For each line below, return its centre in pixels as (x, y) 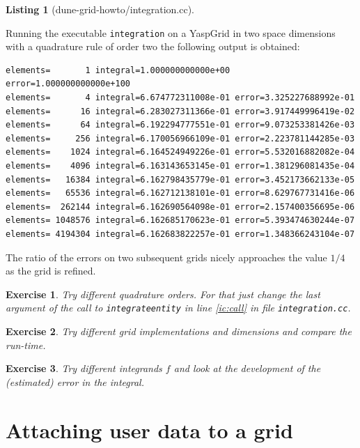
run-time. (26, 345)
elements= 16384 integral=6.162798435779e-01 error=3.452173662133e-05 (180, 179)
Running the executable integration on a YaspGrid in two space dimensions (171, 32)
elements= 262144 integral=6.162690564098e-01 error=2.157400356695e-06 (180, 207)
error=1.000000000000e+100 (68, 84)
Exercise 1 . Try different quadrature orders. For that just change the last (163, 294)
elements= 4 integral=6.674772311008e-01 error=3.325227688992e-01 (180, 98)
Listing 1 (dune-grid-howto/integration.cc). (100, 9)
